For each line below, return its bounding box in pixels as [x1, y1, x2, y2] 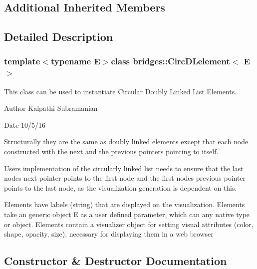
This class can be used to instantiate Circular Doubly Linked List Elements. [4, 86, 237, 96]
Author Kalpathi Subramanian [4, 103, 98, 113]
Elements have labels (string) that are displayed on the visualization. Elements [4, 199, 245, 210]
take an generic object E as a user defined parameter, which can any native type [4, 209, 250, 220]
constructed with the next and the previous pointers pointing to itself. [4, 146, 219, 157]
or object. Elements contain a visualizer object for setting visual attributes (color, [4, 219, 254, 229]
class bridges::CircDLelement [111, 55, 230, 67]
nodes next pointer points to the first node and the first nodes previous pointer [4, 173, 246, 183]
